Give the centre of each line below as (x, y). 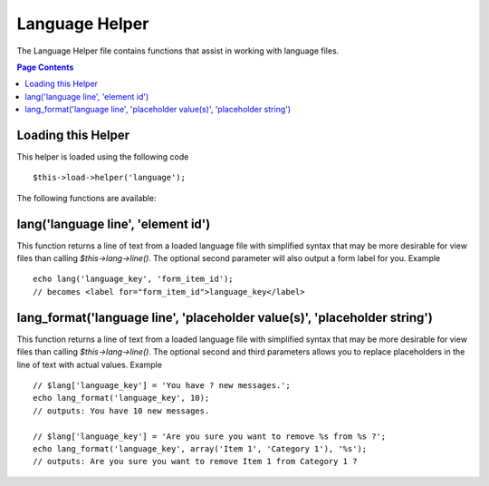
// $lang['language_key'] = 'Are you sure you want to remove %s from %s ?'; (210, 436)
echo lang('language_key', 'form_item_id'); (134, 279)
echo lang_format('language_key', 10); (121, 398)
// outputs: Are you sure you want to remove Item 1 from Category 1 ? (195, 462)
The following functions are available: (86, 198)
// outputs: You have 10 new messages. (121, 411)
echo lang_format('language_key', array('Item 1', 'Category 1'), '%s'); (200, 448)
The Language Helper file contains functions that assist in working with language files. (178, 51)
